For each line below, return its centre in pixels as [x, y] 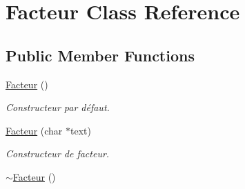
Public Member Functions [100, 55]
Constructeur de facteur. [58, 153]
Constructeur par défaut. [58, 107]
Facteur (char [34, 130]
